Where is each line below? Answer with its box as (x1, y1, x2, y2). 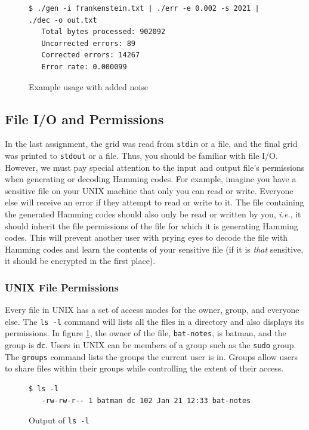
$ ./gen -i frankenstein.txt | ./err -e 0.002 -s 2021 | (29, 4, 259, 13)
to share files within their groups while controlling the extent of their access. (5, 362, 284, 374)
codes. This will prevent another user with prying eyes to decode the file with (5, 231, 288, 244)
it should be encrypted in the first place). (5, 254, 156, 267)
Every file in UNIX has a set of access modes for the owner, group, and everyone (5, 303, 299, 316)
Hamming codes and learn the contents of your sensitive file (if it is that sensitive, (5, 242, 304, 255)
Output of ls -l (29, 414, 89, 426)
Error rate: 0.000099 (41, 62, 127, 71)
